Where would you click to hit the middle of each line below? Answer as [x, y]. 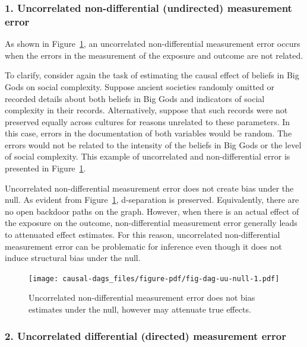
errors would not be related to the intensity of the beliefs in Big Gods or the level [153, 144]
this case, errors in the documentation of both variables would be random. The [148, 133]
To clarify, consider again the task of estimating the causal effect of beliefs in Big [152, 75]
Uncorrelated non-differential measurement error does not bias [142, 297]
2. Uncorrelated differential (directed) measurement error [145, 335]
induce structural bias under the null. [73, 258]
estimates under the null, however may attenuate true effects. [140, 309]
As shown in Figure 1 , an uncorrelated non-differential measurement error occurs [153, 44]
